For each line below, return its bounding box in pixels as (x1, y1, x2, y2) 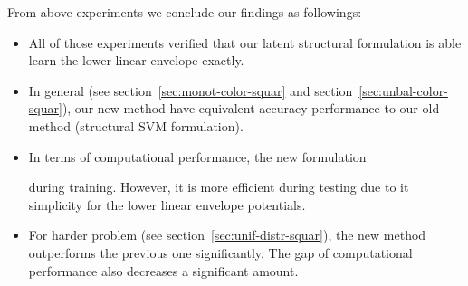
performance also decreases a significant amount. (28, 261, 299, 280)
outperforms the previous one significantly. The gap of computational (28, 243, 413, 262)
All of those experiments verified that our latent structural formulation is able (28, 33, 462, 52)
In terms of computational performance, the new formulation (28, 147, 367, 166)
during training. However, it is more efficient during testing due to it (28, 177, 409, 196)
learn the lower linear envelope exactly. (28, 51, 244, 70)
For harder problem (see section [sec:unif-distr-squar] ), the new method (28, 225, 426, 244)
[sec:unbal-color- (358, 81, 448, 100)
